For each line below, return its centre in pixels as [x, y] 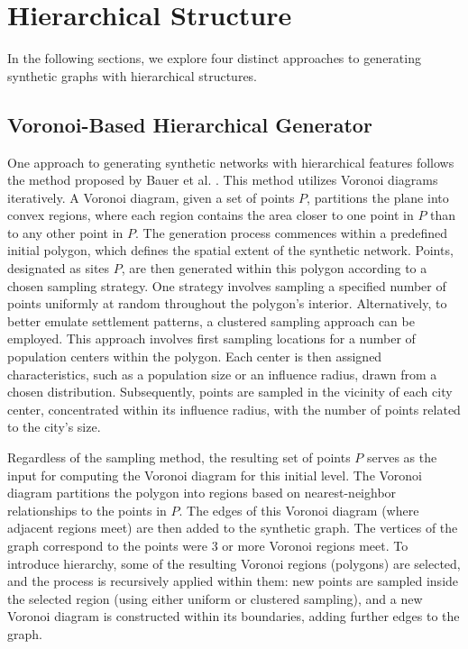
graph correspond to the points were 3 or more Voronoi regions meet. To [208, 545]
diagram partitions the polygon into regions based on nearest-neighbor [202, 493]
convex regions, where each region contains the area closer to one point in [211, 215]
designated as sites [59, 268]
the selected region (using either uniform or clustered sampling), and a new [215, 598]
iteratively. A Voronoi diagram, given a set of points [151, 197]
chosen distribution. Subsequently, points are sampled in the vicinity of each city [230, 392]
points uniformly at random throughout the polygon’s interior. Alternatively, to [227, 303]
